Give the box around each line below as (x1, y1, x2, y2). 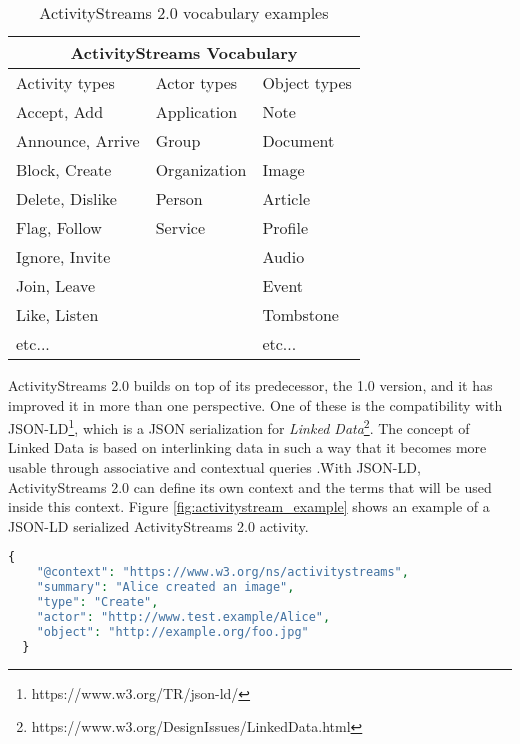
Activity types (16, 71, 115, 94)
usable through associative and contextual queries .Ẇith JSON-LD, (8, 457, 421, 478)
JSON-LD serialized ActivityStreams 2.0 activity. (8, 515, 309, 536)
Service (155, 216, 206, 239)
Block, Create (16, 158, 112, 181)
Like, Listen (16, 303, 99, 326)
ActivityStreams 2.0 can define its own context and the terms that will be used (8, 476, 492, 497)
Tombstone (262, 303, 339, 326)
